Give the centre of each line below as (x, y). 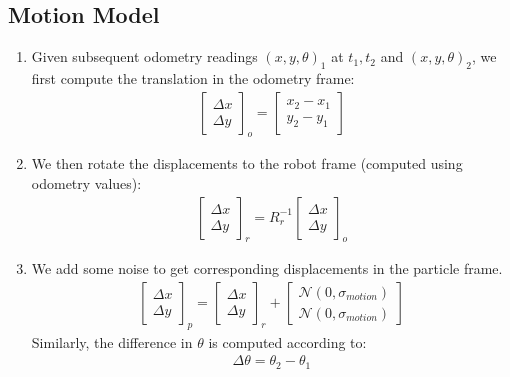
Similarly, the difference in (112, 341)
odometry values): (86, 183)
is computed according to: (287, 341)
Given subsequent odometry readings (144, 56)
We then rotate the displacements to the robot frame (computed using (247, 163)
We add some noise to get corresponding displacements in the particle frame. (267, 268)
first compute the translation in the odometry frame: (193, 78)
